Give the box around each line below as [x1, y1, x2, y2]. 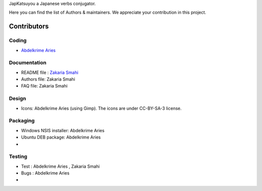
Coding [9, 37, 27, 44]
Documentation [9, 59, 47, 66]
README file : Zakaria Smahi [21, 69, 79, 75]
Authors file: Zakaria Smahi [21, 76, 75, 82]
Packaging [9, 117, 35, 124]
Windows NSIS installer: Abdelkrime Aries [21, 127, 105, 133]
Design [9, 95, 26, 102]
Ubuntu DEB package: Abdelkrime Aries [21, 134, 101, 140]
